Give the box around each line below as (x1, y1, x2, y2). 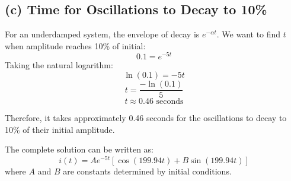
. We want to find (216, 28, 281, 40)
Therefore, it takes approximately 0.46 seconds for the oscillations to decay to (5, 112, 287, 124)
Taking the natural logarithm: (5, 59, 113, 71)
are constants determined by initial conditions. (63, 164, 232, 177)
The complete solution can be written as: (5, 143, 154, 155)
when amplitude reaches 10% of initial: (5, 39, 146, 52)
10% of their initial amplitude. (5, 123, 115, 135)
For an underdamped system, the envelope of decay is (5, 28, 200, 40)
